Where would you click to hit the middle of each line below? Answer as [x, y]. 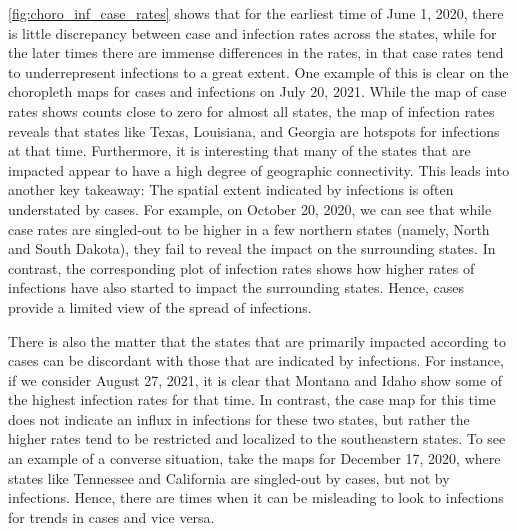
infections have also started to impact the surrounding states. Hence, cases [236, 287]
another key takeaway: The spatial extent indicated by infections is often [231, 189]
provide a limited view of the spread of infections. [160, 306]
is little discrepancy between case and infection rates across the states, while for [252, 32]
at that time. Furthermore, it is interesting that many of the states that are [239, 150]
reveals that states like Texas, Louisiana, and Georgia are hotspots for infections [254, 130]
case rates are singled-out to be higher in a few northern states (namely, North [249, 228]
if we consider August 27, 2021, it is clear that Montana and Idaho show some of [255, 379]
